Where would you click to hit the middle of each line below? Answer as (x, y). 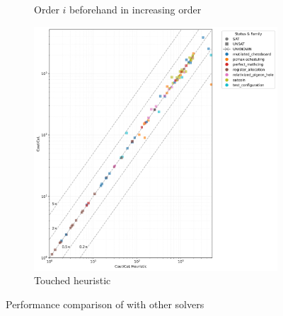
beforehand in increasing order (135, 9)
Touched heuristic (73, 280)
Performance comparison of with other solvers (105, 304)
